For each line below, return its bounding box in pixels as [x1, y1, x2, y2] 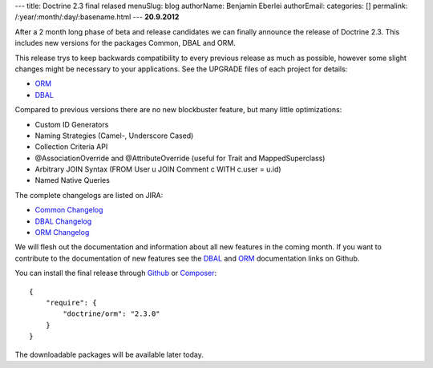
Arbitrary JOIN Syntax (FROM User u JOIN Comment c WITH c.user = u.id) [34, 164, 281, 174]
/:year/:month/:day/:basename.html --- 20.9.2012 [14, 12, 180, 22]
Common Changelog [34, 205, 103, 215]
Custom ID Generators [34, 119, 109, 129]
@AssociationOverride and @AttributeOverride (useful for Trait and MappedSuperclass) [34, 153, 326, 163]
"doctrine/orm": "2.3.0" [63, 309, 160, 318]
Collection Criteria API [34, 142, 108, 152]
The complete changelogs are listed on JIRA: [14, 190, 164, 200]
